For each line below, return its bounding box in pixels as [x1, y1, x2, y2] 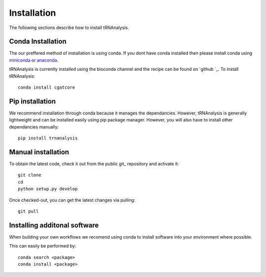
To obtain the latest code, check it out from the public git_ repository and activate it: [9, 161, 179, 167]
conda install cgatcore [18, 85, 75, 91]
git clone [18, 172, 41, 178]
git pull [18, 208, 39, 214]
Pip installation [9, 97, 56, 105]
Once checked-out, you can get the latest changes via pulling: [9, 197, 135, 203]
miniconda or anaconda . [9, 57, 59, 63]
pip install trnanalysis [18, 135, 78, 141]
